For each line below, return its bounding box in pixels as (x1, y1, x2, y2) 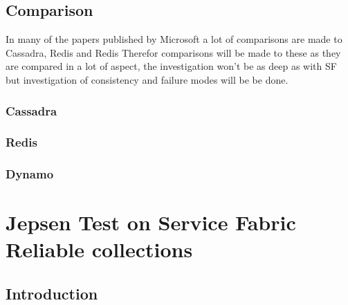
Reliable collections (6, 235, 193, 264)
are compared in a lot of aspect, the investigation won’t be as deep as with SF (6, 59, 337, 73)
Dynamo (6, 165, 54, 183)
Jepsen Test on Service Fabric (6, 208, 296, 237)
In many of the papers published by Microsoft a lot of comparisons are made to (6, 32, 342, 46)
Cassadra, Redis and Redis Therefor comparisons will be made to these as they (6, 45, 341, 59)
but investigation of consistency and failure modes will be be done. (6, 72, 289, 86)
